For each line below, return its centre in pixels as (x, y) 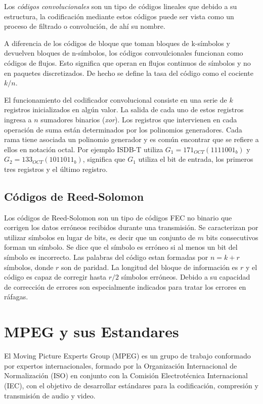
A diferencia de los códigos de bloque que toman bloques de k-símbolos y (117, 43)
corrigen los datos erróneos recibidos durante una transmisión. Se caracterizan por (131, 227)
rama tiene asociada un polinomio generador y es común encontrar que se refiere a (131, 139)
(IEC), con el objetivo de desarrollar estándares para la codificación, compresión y (131, 385)
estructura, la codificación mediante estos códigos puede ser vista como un (119, 16)
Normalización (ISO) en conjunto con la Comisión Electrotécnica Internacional (126, 375)
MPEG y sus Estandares (92, 331)
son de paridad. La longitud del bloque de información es (150, 267)
